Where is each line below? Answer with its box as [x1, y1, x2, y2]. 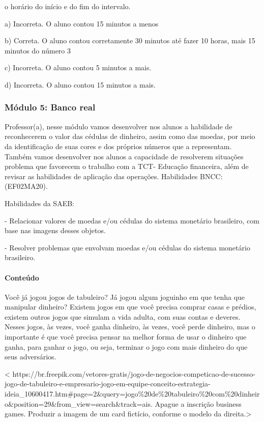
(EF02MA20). [5, 181, 48, 191]
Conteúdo [5, 272, 39, 283]
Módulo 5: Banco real [5, 101, 96, 114]
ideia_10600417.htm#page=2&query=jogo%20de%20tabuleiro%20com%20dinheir [5, 388, 260, 399]
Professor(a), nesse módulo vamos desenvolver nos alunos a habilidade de [5, 121, 232, 131]
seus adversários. [5, 351, 56, 362]
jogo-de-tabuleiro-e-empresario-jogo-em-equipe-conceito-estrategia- [5, 378, 211, 389]
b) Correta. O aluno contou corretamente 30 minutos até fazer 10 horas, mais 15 [5, 35, 255, 46]
